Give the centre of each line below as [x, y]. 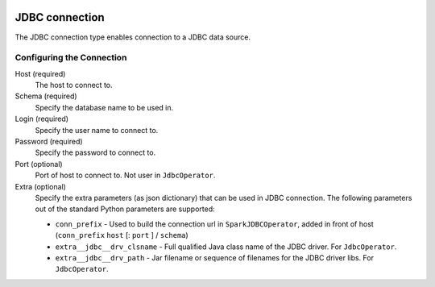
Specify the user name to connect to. [97, 130]
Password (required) [49, 141]
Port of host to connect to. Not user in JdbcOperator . [125, 175]
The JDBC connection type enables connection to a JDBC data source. [133, 37]
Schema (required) [46, 96]
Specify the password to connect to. [95, 152]
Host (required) [40, 73]
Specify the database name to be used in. [104, 107]
